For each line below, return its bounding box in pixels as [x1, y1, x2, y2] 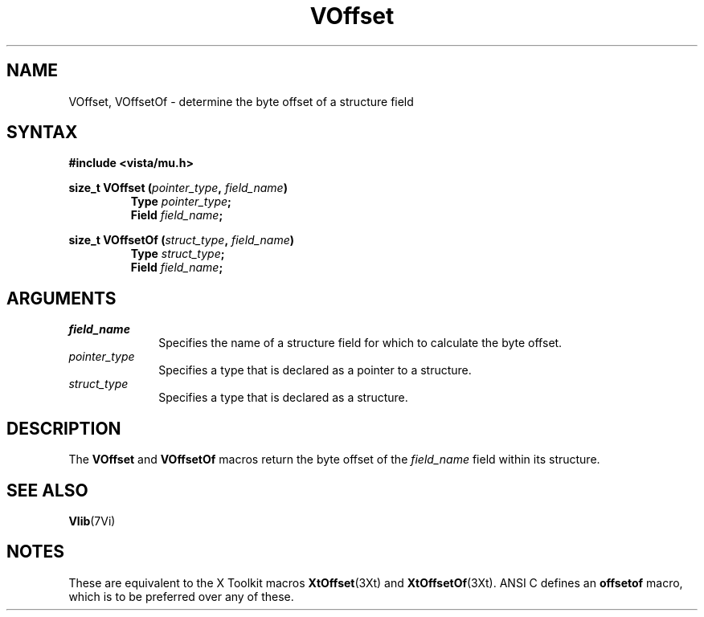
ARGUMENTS [6, 288, 117, 308]
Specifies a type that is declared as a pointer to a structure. [158, 363, 472, 378]
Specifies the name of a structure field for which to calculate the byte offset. [158, 336, 563, 350]
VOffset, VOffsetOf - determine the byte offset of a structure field [68, 94, 414, 108]
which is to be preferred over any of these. [68, 589, 294, 603]
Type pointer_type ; [130, 194, 231, 209]
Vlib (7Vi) [68, 513, 116, 528]
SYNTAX [6, 122, 78, 143]
